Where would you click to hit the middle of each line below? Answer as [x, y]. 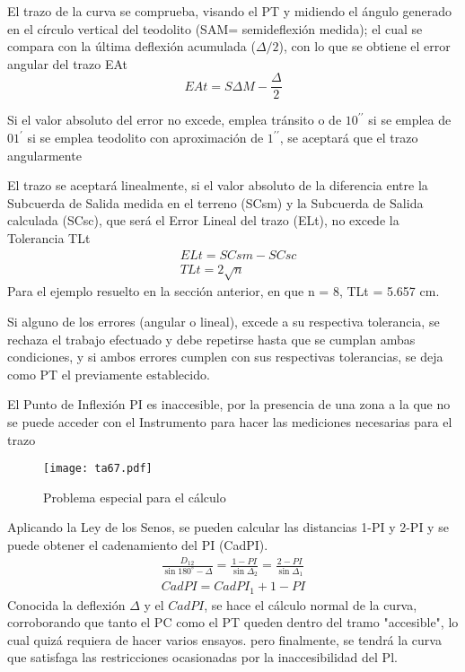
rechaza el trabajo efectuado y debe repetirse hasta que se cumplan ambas [211, 339]
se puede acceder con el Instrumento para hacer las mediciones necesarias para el [230, 421]
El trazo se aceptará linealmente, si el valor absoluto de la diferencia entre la [218, 185]
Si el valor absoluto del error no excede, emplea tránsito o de [175, 120]
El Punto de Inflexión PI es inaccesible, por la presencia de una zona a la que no [229, 404]
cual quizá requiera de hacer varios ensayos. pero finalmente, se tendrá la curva [224, 639]
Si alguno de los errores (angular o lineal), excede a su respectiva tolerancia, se [224, 322]
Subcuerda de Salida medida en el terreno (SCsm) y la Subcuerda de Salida [215, 202]
